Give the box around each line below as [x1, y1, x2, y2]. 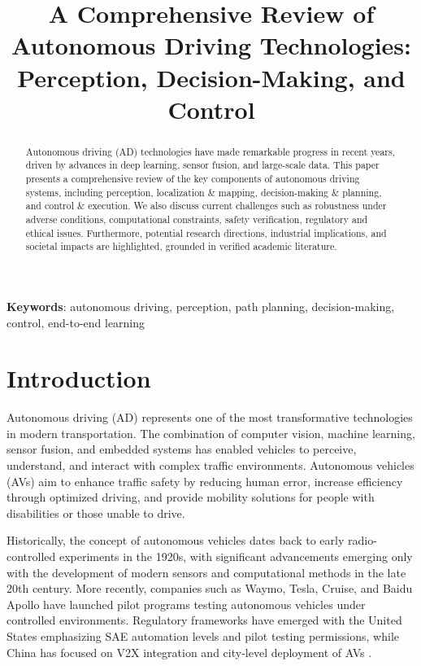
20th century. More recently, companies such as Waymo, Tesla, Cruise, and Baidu [7, 580, 413, 597]
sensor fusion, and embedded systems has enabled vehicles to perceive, [7, 440, 357, 458]
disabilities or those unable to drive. [7, 504, 185, 521]
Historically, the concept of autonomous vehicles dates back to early [7, 532, 345, 549]
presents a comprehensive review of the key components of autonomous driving [25, 172, 360, 186]
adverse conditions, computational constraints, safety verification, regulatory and [25, 213, 368, 226]
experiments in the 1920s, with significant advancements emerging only [59, 548, 413, 565]
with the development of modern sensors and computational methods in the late [7, 563, 406, 581]
